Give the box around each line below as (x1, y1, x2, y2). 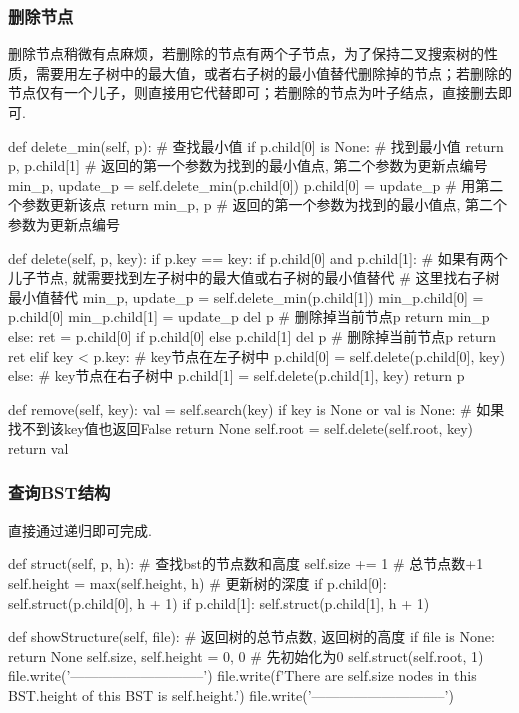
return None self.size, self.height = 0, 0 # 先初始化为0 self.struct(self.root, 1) (8, 645, 484, 666)
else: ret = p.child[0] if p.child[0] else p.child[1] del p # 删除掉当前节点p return (8, 325, 496, 346)
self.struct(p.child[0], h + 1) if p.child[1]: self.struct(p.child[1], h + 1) (8, 592, 430, 613)
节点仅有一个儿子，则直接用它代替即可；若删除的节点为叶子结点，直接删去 (8, 82, 498, 103)
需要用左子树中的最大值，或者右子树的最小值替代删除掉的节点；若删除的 (35, 62, 512, 83)
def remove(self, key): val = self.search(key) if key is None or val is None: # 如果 (8, 398, 505, 419)
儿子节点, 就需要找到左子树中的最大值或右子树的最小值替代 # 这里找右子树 (8, 267, 500, 288)
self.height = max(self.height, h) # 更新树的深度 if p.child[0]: (8, 572, 387, 593)
